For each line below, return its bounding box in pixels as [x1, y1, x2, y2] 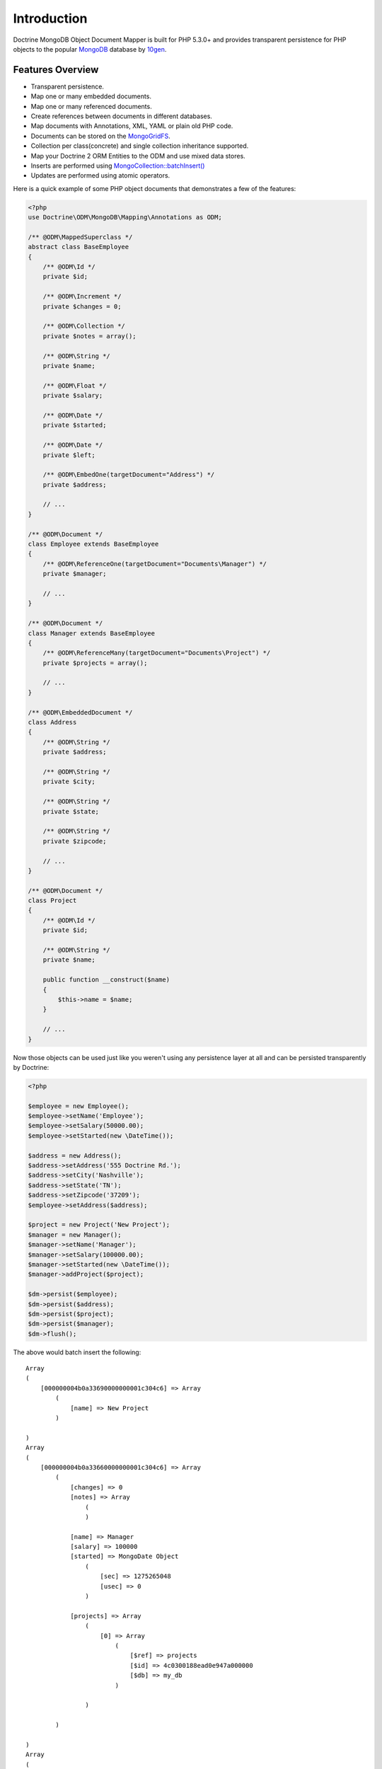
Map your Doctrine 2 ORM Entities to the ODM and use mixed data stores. [30, 151, 245, 160]
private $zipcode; [42, 837, 107, 845]
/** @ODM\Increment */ [42, 292, 122, 301]
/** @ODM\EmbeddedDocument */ [28, 708, 133, 716]
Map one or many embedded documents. [30, 92, 152, 100]
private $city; [42, 778, 95, 785]
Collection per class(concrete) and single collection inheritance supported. [30, 142, 249, 150]
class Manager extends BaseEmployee [28, 629, 156, 637]
